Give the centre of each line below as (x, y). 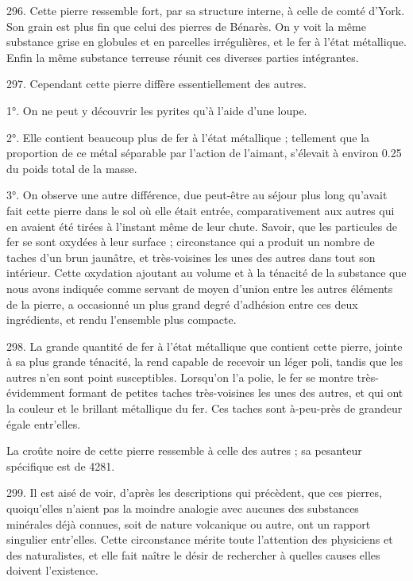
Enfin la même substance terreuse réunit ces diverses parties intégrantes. (183, 57)
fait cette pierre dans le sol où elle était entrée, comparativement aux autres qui (201, 210)
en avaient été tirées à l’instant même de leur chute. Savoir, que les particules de (202, 226)
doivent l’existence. (52, 570)
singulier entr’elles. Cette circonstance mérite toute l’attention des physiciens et (200, 539)
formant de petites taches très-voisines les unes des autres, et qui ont (236, 392)
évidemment (36, 392)
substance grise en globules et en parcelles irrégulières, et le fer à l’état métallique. (206, 42)
